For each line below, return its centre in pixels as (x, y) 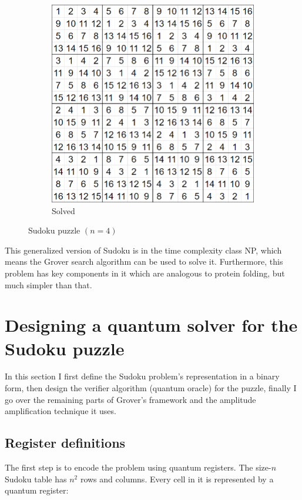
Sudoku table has (36, 479)
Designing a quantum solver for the (151, 325)
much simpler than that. (48, 284)
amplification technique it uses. (61, 411)
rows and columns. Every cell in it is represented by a (177, 479)
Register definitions (65, 443)
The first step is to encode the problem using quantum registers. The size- (138, 467)
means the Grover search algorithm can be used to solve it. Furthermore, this (144, 261)
